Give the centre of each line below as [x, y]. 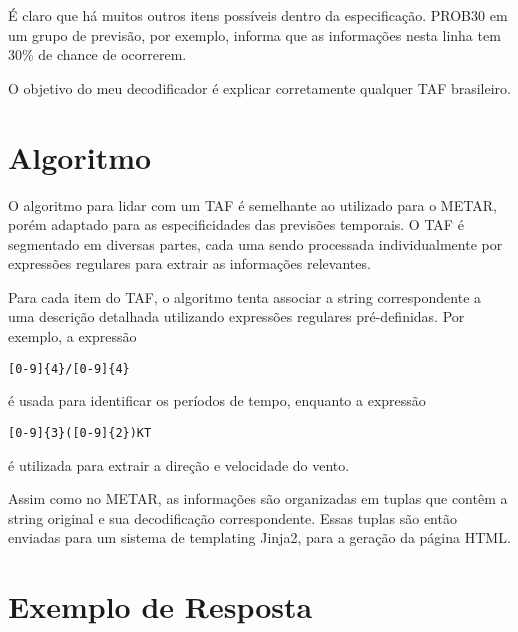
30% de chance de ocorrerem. [97, 54]
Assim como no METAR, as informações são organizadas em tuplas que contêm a [258, 498]
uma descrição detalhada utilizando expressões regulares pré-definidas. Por [236, 316]
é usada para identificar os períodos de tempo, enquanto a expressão [217, 400]
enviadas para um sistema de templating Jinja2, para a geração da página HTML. [259, 537]
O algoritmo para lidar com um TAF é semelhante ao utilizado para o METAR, [252, 204]
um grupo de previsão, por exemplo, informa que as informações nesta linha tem [254, 34]
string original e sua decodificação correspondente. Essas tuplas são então [232, 517]
